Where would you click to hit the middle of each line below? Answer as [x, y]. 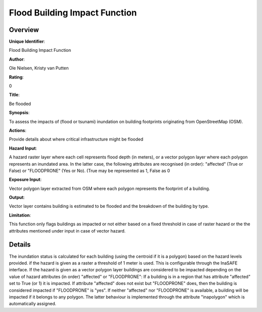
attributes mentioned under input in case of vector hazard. [67, 231]
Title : [14, 95]
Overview [24, 30]
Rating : [16, 77]
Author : [17, 59]
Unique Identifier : [27, 42]
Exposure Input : [25, 180]
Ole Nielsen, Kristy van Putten [39, 68]
